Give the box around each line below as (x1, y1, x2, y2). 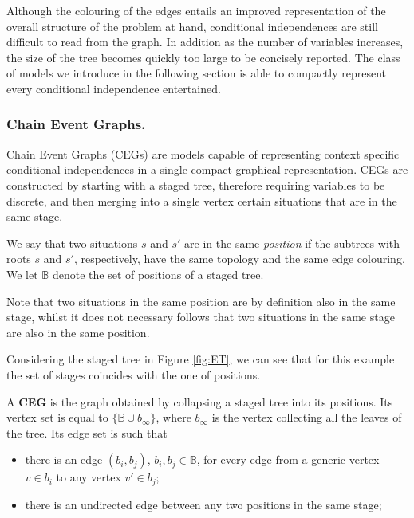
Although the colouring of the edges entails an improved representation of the (6, 2, 386, 18)
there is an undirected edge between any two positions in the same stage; (25, 496, 382, 512)
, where (156, 409, 191, 426)
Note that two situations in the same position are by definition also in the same (6, 292, 396, 309)
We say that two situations (6, 234, 138, 251)
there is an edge (25, 451, 103, 468)
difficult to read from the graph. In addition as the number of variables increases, (6, 33, 404, 50)
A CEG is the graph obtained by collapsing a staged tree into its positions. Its (6, 393, 393, 410)
